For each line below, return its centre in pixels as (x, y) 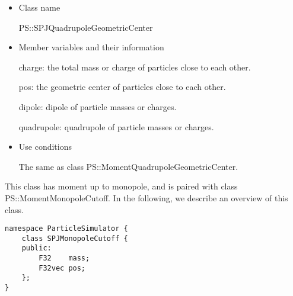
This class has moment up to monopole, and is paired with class (121, 186)
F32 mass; (64, 258)
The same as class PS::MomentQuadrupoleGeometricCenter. (128, 166)
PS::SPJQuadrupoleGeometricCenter (86, 27)
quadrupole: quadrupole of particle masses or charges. (116, 126)
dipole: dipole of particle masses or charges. (98, 106)
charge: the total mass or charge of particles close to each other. (135, 67)
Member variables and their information (91, 47)
